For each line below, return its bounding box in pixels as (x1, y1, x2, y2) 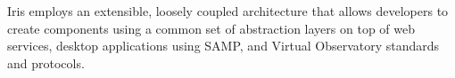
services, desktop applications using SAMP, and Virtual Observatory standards (7, 36, 440, 55)
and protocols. (7, 53, 85, 72)
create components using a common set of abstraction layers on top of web (7, 19, 416, 37)
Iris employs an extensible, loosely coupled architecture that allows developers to (7, 2, 449, 19)
